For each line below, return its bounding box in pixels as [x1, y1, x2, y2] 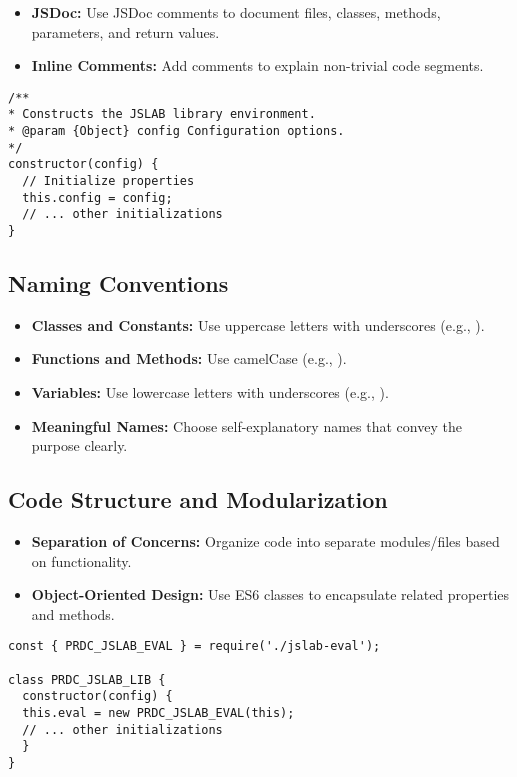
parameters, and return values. [31, 21, 220, 42]
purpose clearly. [31, 435, 128, 456]
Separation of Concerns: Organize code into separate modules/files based [31, 531, 500, 552]
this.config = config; [22, 190, 173, 205]
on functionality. [31, 550, 132, 571]
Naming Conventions [8, 268, 229, 299]
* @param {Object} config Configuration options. [8, 124, 345, 139]
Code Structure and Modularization [8, 484, 388, 515]
